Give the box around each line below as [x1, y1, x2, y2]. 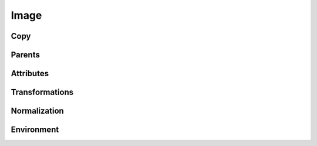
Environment [11, 125, 59, 135]
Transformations [11, 87, 74, 97]
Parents [11, 50, 41, 60]
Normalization [11, 106, 64, 116]
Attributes [11, 69, 49, 79]
